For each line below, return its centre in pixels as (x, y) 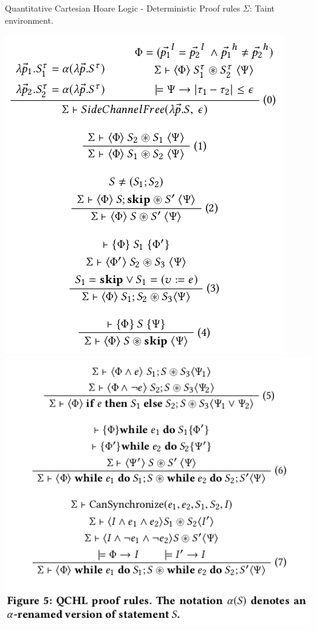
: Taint (262, 8)
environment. (29, 20)
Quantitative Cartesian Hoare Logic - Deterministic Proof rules (123, 8)
